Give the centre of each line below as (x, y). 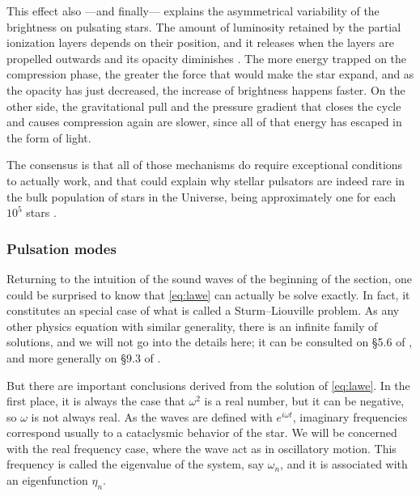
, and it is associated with (344, 464)
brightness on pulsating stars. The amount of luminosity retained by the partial (204, 26)
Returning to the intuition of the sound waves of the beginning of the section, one (209, 278)
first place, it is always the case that (96, 401)
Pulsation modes (62, 248)
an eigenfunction (47, 480)
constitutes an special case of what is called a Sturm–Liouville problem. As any (203, 310)
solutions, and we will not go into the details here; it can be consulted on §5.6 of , (210, 342)
